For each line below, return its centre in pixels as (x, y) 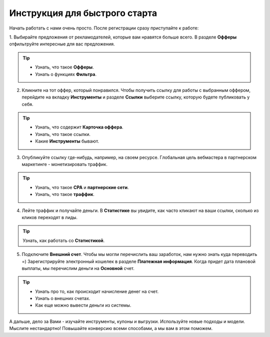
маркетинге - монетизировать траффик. (64, 164)
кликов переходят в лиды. (49, 217)
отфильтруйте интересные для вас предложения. (62, 44)
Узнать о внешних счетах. (63, 298)
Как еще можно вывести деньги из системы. (83, 305)
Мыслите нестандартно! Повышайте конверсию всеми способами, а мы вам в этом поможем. (111, 328)
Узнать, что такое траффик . (65, 194)
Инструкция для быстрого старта (83, 13)
